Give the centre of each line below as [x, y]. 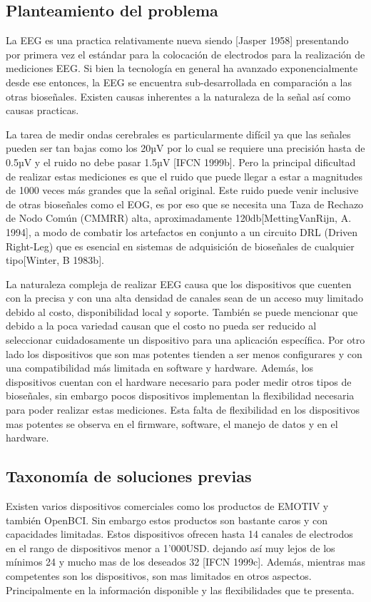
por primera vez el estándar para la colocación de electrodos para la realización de [185, 54]
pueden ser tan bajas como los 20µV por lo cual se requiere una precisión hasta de [185, 148]
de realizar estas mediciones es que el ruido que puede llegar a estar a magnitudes [184, 176]
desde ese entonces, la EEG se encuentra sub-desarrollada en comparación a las [179, 82]
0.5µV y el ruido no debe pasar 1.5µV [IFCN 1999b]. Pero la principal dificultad [181, 162]
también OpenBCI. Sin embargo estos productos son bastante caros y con [167, 520]
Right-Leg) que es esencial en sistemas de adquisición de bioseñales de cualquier [180, 246]
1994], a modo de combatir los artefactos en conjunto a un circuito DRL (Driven [182, 231]
